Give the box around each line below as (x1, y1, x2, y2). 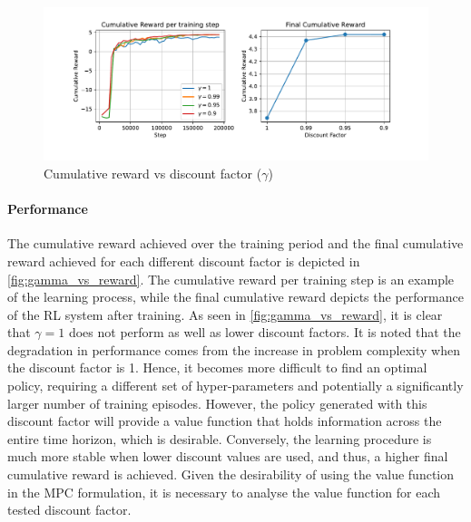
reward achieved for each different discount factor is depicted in (7, 251, 360, 270)
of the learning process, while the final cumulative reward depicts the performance (7, 287, 464, 306)
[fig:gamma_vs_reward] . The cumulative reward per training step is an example (7, 269, 455, 288)
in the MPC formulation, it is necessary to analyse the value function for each (7, 482, 441, 501)
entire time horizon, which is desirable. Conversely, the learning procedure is (7, 429, 432, 448)
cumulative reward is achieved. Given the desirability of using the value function (7, 465, 455, 484)
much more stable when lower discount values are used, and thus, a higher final (7, 447, 448, 466)
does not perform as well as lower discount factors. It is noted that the (68, 323, 461, 342)
